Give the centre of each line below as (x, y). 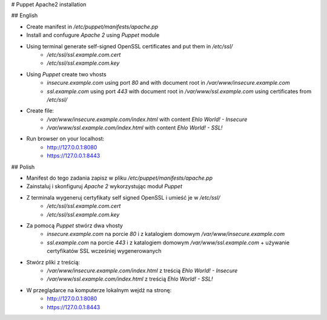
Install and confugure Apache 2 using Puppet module (93, 35)
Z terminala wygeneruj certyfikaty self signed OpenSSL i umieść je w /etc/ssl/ (123, 197)
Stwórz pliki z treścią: (53, 262)
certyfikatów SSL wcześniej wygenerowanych (104, 251)
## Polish (23, 167)
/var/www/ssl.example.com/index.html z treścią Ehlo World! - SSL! (130, 279)
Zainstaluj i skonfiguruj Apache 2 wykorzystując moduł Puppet (104, 186)
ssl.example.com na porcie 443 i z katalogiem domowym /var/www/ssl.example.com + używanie (168, 243)
